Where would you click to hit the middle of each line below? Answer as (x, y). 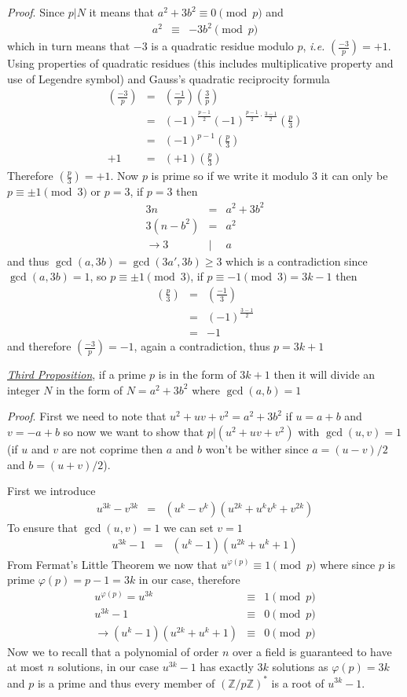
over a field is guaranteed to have (312, 651)
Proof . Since (36, 12)
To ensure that (42, 527)
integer (24, 389)
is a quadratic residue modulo (222, 46)
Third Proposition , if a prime (77, 374)
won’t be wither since (257, 449)
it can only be (354, 176)
